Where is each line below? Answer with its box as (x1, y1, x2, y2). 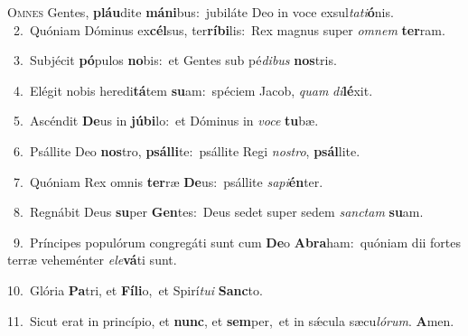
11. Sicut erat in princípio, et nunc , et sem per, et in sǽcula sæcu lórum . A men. (7, 311, 454, 330)
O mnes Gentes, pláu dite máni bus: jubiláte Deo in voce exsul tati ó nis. (7, 3, 394, 21)
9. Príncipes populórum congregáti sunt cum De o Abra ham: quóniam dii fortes (13, 232, 462, 251)
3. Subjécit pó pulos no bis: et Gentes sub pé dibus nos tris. (13, 51, 337, 70)
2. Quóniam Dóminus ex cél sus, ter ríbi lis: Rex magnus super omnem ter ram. (13, 20, 445, 39)
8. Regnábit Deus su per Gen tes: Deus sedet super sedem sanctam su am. (13, 202, 424, 221)
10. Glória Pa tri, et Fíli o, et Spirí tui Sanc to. (7, 280, 263, 299)
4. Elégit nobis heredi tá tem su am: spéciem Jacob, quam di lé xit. (13, 80, 373, 99)
